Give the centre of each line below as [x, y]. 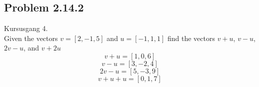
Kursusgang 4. [26, 28]
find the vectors [191, 38]
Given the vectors [31, 38]
